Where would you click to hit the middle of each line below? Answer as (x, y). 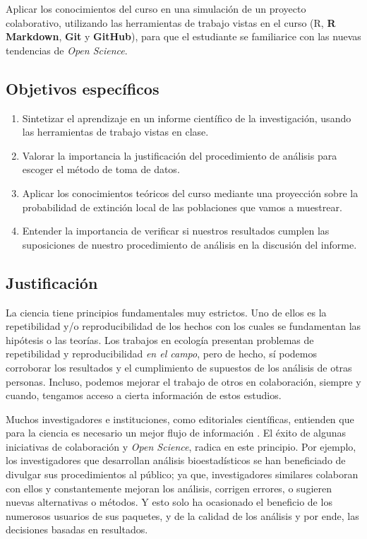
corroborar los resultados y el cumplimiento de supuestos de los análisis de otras (179, 367)
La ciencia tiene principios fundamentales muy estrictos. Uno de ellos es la (166, 312)
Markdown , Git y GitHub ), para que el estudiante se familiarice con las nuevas (183, 36)
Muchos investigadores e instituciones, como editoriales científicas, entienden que (180, 419)
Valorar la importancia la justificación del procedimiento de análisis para (180, 155)
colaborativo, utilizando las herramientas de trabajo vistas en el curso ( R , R (171, 22)
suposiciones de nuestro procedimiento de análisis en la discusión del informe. (189, 244)
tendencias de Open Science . (67, 50)
